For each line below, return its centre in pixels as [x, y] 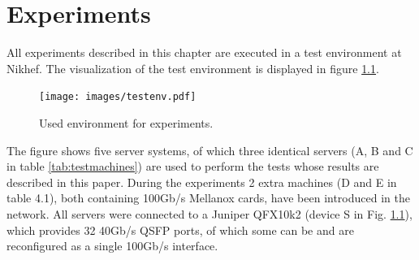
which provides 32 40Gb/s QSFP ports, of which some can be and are [180, 230]
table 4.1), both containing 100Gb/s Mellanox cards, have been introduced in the [208, 198]
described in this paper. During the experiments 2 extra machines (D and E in [202, 182]
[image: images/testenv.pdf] [118, 97]
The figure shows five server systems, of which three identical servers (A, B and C [210, 150]
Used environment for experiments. [126, 122]
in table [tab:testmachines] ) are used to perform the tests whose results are [193, 166]
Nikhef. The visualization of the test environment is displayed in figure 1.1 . [193, 68]
